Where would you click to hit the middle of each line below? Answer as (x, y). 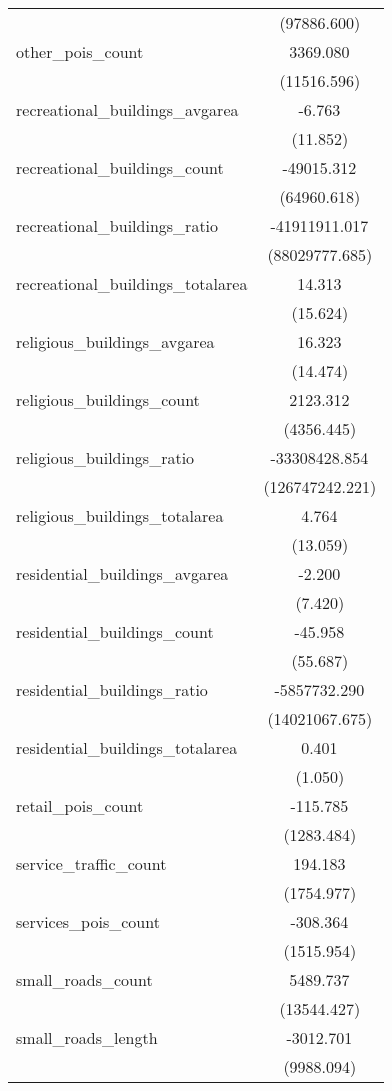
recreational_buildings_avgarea (127, 109)
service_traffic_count (91, 863)
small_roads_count (84, 979)
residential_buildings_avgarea (122, 573)
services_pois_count (88, 921)
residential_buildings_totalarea (127, 747)
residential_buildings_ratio (112, 689)
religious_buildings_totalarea (120, 515)
